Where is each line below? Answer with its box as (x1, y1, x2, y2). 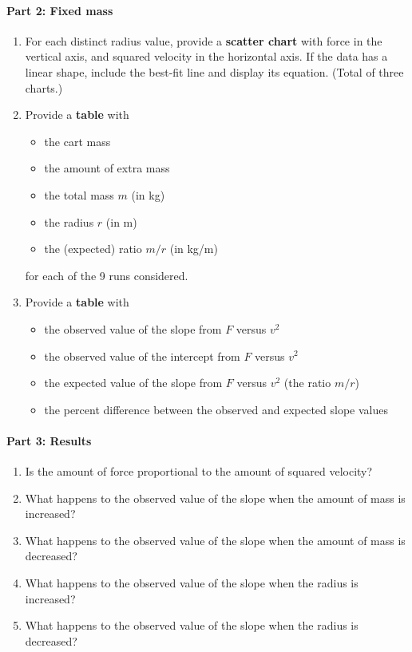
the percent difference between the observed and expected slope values (44, 401, 388, 417)
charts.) (25, 79, 63, 96)
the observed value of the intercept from (44, 347, 240, 364)
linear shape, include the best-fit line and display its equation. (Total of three (25, 63, 404, 80)
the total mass (44, 186, 114, 203)
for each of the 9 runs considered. (25, 267, 188, 283)
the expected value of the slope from (44, 374, 223, 391)
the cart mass (44, 132, 111, 149)
